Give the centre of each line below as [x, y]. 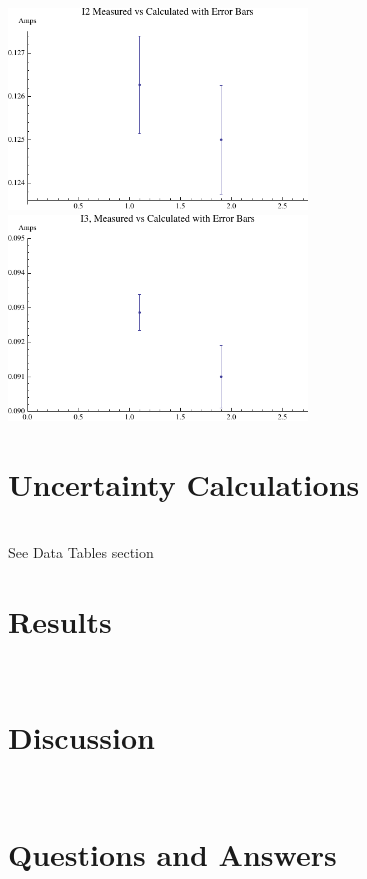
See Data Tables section [81, 551]
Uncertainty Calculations [184, 484]
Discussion [81, 737]
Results [60, 620]
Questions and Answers [172, 854]
